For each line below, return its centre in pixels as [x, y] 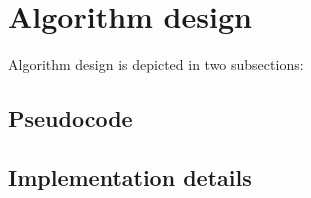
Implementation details [130, 176]
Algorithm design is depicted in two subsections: [156, 64]
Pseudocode [70, 118]
